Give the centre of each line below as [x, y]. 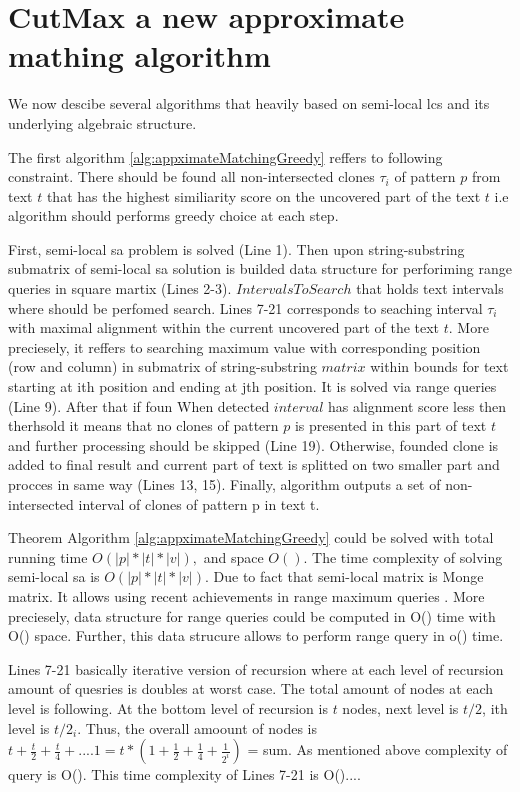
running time [48, 556]
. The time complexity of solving [403, 556]
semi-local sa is [54, 576]
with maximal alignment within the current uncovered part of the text [224, 327]
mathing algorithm [139, 55]
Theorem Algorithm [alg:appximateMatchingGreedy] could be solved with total [251, 537]
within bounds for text [439, 366]
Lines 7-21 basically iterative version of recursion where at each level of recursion [256, 668]
